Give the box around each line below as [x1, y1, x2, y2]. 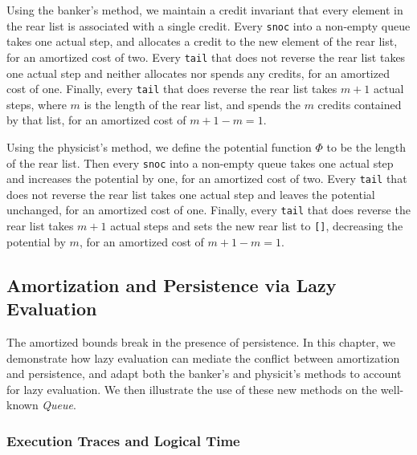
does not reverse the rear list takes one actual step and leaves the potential [6, 185, 375, 202]
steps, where [6, 95, 67, 112]
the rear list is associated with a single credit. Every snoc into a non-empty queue [6, 17, 411, 34]
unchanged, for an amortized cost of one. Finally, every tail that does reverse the [6, 201, 411, 218]
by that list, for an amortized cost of [6, 112, 186, 128]
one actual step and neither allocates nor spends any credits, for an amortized [6, 64, 390, 81]
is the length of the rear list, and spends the [84, 95, 300, 112]
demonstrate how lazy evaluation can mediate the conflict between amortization [6, 349, 400, 366]
